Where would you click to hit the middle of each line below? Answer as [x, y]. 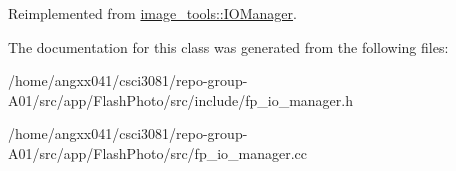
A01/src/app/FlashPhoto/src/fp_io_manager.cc [158, 152]
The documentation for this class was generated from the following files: [228, 46]
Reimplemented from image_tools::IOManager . [152, 13]
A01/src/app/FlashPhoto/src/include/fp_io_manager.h [180, 99]
